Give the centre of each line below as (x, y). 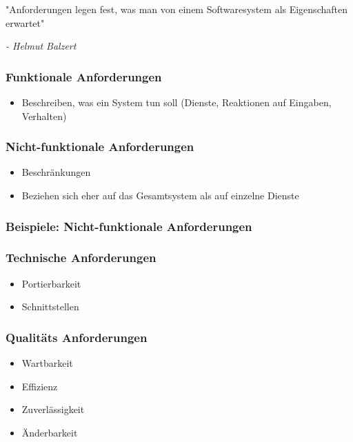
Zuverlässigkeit (53, 409)
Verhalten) (44, 115)
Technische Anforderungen (81, 258)
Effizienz (40, 386)
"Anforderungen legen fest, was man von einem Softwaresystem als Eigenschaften (176, 9)
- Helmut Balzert (41, 46)
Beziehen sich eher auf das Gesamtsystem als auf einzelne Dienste (160, 195)
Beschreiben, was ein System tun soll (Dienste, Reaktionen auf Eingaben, (176, 102)
